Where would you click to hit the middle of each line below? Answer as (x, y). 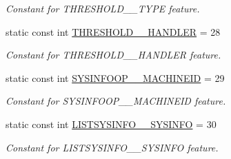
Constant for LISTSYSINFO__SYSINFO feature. (112, 147)
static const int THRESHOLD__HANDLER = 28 (113, 31)
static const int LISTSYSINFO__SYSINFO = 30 (111, 124)
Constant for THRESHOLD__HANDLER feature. (113, 55)
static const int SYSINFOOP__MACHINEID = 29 (115, 77)
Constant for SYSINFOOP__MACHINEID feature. (116, 101)
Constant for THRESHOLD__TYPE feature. (103, 8)
